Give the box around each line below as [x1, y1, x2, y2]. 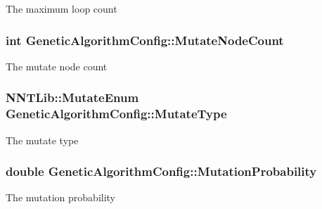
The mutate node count [6, 58, 108, 73]
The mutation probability [6, 190, 116, 205]
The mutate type [6, 132, 79, 147]
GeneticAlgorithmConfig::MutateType [6, 105, 227, 122]
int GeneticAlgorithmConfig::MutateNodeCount [6, 31, 284, 49]
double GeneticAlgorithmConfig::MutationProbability [6, 163, 317, 180]
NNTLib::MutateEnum [6, 89, 139, 106]
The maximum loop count [6, 1, 117, 15]
